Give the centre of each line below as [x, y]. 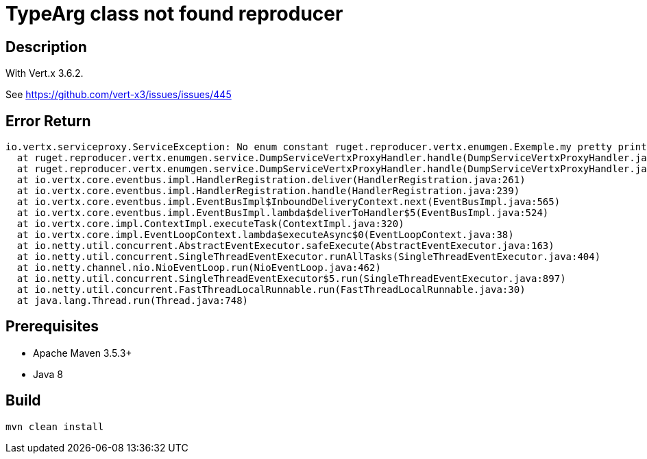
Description [46, 47]
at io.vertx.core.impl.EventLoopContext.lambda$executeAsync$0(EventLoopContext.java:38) [265, 235]
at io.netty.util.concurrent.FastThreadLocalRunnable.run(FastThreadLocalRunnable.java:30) [271, 290]
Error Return [48, 121]
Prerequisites [52, 327]
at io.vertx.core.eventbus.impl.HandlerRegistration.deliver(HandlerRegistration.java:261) [271, 180]
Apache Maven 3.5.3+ [83, 353]
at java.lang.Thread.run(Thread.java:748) [133, 301]
